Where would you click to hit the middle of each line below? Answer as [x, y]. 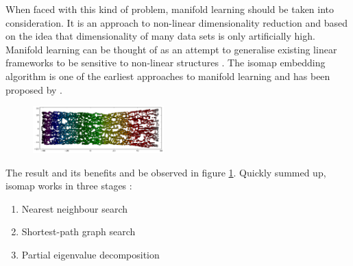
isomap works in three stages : [69, 186]
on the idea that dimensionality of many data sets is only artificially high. [160, 36]
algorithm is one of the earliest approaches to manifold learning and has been [168, 76]
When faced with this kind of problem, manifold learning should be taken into [170, 9]
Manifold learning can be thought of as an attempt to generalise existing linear [171, 49]
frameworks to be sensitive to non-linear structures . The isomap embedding [166, 63]
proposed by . [34, 89]
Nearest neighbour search [75, 208]
